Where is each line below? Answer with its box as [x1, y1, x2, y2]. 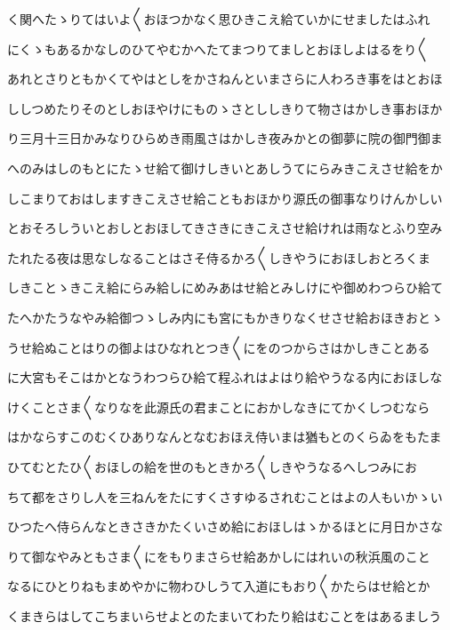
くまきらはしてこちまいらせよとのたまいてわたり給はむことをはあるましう [7, 606, 442, 625]
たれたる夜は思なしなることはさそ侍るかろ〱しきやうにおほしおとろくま [7, 248, 430, 267]
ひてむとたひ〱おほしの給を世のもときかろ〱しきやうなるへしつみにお [7, 457, 417, 475]
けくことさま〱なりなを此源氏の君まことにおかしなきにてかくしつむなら [7, 397, 430, 416]
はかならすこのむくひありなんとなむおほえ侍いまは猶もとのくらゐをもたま [7, 427, 442, 446]
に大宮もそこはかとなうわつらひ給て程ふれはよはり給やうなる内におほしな [7, 368, 443, 387]
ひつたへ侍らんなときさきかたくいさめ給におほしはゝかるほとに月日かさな [7, 517, 443, 536]
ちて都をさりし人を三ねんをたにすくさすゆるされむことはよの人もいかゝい [7, 487, 443, 506]
